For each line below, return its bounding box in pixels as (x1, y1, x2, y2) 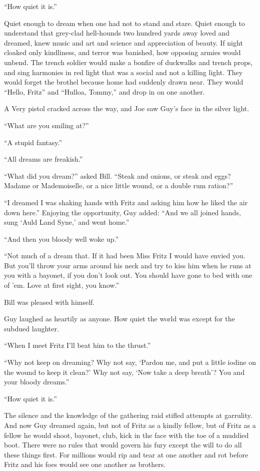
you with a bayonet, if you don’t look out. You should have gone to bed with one (4, 270, 252, 280)
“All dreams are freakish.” (4, 154, 83, 164)
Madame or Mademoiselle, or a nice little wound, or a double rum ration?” (4, 180, 233, 191)
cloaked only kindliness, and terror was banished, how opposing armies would (4, 47, 241, 58)
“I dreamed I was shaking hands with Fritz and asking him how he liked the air (4, 197, 248, 207)
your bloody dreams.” (4, 376, 69, 387)
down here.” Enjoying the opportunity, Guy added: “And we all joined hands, (4, 207, 241, 217)
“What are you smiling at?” (4, 120, 89, 130)
